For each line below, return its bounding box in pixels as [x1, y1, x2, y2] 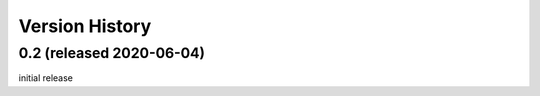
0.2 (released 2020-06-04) [18, 44, 205, 62]
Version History [18, 15, 152, 37]
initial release [18, 72, 74, 84]
